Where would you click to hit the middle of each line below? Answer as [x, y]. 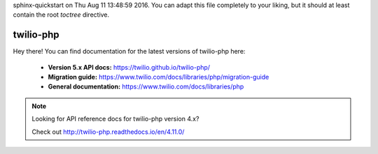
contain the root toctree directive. [61, 15]
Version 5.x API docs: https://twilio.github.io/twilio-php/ [129, 67]
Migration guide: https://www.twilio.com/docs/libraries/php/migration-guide [159, 77]
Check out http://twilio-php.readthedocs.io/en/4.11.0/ [108, 132]
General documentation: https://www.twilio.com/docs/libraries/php [146, 86]
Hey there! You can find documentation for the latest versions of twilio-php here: [129, 52]
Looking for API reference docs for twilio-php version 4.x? [115, 119]
